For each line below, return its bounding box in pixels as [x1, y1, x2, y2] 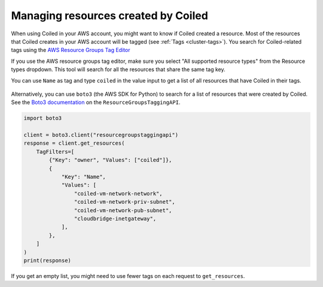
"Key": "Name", [61, 173, 106, 180]
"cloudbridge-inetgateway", [74, 215, 157, 222]
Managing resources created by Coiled [11, 9, 209, 22]
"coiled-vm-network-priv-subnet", [74, 199, 176, 206]
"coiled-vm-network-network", [74, 190, 163, 197]
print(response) [23, 257, 72, 264]
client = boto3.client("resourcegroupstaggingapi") [23, 132, 179, 139]
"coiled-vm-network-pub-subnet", [74, 207, 172, 213]
